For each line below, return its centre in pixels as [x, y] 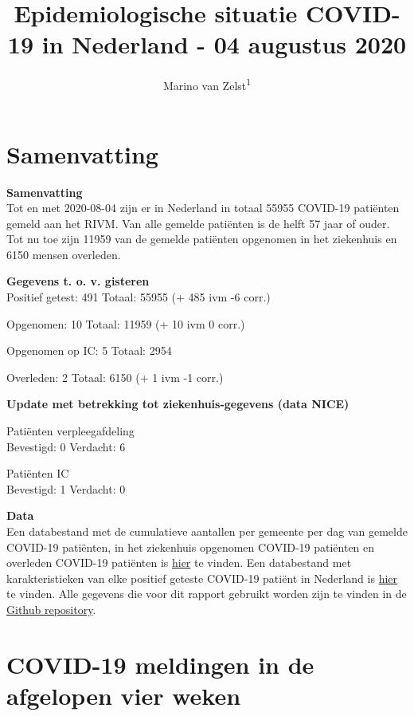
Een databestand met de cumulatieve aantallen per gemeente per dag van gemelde [207, 531]
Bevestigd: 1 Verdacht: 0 [66, 488]
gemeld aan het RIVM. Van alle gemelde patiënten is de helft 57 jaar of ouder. [198, 223]
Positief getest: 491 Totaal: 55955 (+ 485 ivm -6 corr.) [139, 297]
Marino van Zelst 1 [207, 84]
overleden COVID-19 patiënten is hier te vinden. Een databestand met [179, 563]
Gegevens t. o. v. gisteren [78, 281]
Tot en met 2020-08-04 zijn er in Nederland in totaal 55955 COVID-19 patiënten [203, 208]
